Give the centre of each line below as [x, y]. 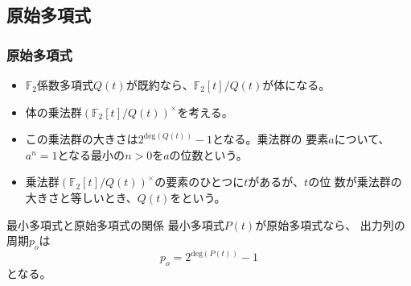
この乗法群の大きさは [82, 139]
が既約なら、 [160, 85]
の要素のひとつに [199, 182]
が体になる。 [296, 85]
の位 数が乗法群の [355, 182]
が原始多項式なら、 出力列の [330, 224]
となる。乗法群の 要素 [270, 139]
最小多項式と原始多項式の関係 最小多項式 [115, 224]
